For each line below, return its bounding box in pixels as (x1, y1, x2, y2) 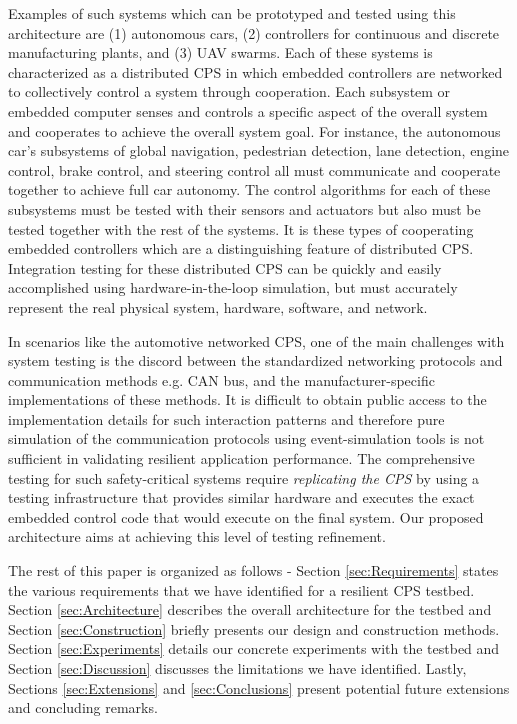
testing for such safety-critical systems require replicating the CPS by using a (8, 467, 480, 488)
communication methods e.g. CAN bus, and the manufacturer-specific (8, 369, 435, 390)
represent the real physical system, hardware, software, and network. (8, 296, 428, 317)
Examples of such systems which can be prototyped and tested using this (8, 3, 456, 23)
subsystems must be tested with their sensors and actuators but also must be (8, 198, 481, 219)
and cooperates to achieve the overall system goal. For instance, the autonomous (8, 120, 501, 141)
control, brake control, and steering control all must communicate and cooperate (8, 159, 501, 180)
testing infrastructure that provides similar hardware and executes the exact (8, 487, 475, 508)
